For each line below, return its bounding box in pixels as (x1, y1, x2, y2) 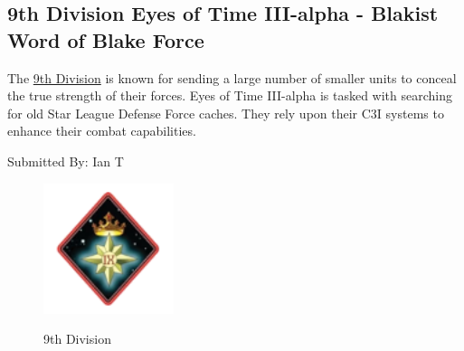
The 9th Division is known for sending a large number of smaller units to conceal (7, 68, 457, 87)
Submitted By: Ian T (7, 151, 124, 170)
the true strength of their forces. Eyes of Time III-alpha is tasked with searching (7, 86, 452, 105)
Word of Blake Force (7, 25, 204, 53)
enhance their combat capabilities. (7, 121, 196, 140)
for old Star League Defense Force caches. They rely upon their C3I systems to (7, 103, 444, 122)
